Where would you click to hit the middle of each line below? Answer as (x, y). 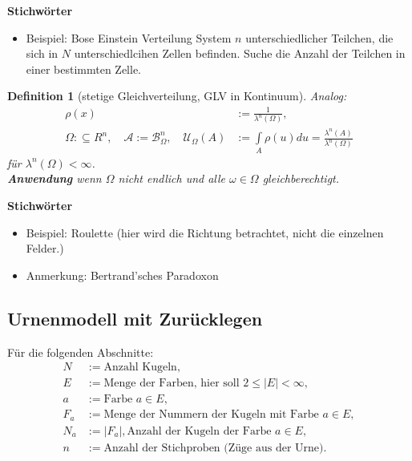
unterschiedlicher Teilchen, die (319, 37)
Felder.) (45, 248)
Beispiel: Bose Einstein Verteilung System (129, 37)
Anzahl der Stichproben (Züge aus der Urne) (214, 448)
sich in (42, 53)
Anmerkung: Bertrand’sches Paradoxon (122, 275)
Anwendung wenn (55, 178)
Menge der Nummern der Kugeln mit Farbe (211, 415)
